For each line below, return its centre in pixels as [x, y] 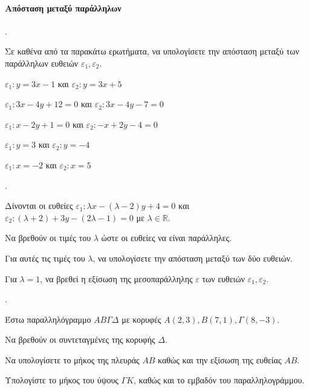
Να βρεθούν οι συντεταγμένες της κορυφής [80, 339]
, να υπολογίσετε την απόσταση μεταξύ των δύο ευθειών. [193, 258]
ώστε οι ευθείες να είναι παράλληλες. [166, 238]
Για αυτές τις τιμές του [45, 258]
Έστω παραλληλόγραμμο [48, 319]
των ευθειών [223, 278]
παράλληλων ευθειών [42, 63]
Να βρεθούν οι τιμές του [48, 238]
